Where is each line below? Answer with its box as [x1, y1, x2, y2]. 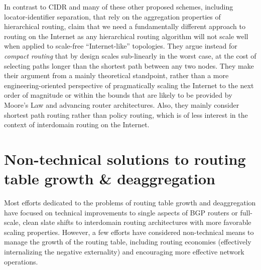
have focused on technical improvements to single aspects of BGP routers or [4, 207, 238, 217]
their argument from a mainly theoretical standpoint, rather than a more [4, 70, 229, 81]
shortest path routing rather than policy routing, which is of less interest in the [4, 109, 248, 120]
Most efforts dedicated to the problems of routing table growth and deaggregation [4, 197, 256, 208]
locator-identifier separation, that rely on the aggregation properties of [4, 11, 221, 22]
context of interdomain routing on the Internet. [4, 119, 150, 130]
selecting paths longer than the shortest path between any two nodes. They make [4, 60, 254, 71]
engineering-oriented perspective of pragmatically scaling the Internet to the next [4, 80, 254, 90]
